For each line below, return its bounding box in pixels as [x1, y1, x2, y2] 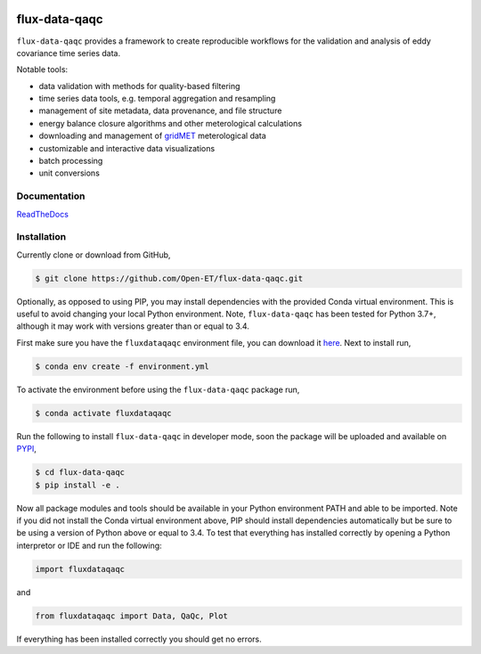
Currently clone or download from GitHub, [16, 249, 171, 260]
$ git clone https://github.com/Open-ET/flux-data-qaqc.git [35, 273, 304, 283]
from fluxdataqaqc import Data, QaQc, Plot [35, 610, 229, 621]
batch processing [38, 156, 103, 167]
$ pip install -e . [35, 479, 120, 490]
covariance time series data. [16, 47, 120, 58]
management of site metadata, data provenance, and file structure [38, 105, 282, 116]
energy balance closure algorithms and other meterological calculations [38, 118, 303, 128]
